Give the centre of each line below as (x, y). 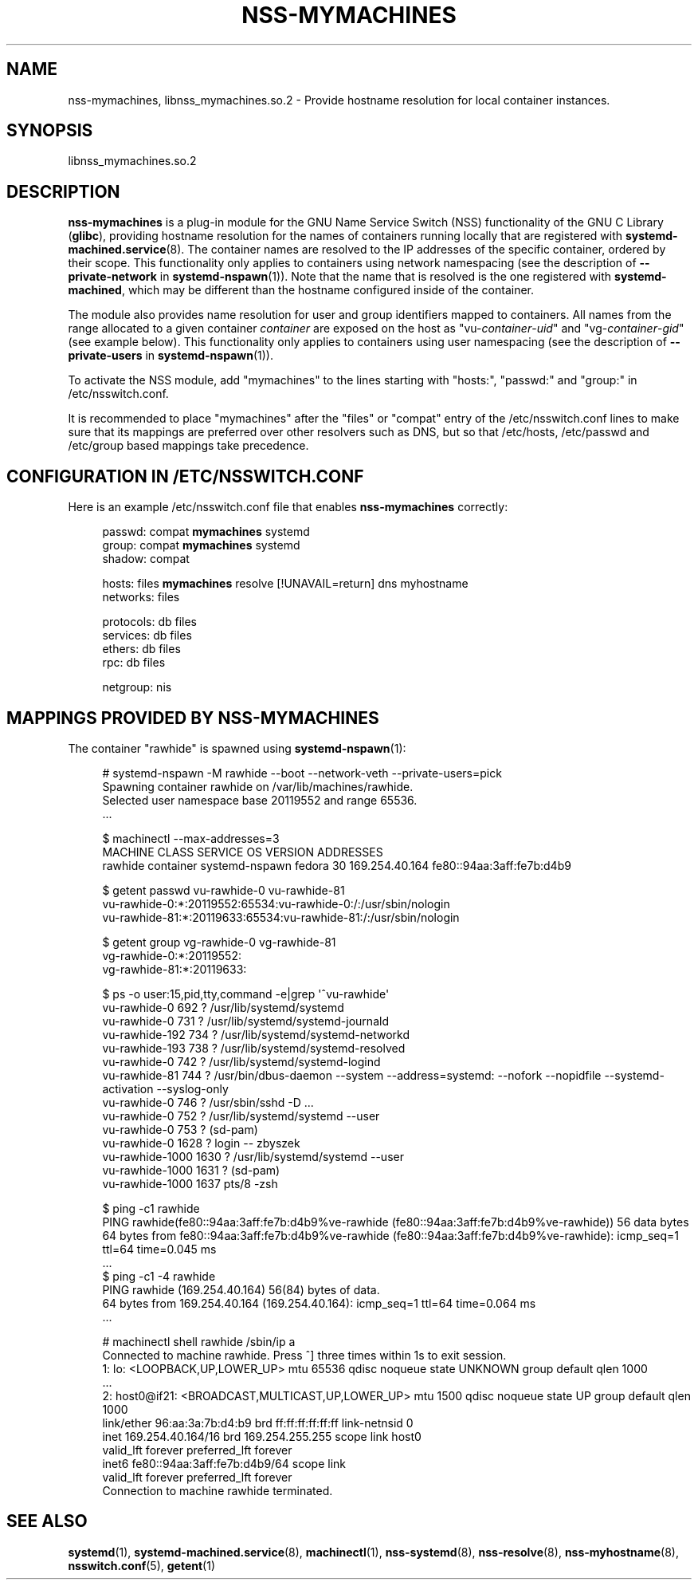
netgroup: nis (137, 687)
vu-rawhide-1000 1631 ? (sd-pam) (191, 1170)
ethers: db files (141, 649)
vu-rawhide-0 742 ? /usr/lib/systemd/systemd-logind (241, 1061)
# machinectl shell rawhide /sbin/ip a (199, 1341)
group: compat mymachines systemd (201, 545)
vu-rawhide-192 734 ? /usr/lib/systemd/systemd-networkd (256, 1034)
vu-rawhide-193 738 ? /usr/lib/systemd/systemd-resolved (254, 1048)
